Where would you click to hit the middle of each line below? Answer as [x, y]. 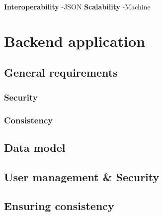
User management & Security [82, 176]
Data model [35, 147]
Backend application [75, 41]
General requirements [61, 72]
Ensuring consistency [59, 206]
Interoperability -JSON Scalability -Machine [77, 6]
